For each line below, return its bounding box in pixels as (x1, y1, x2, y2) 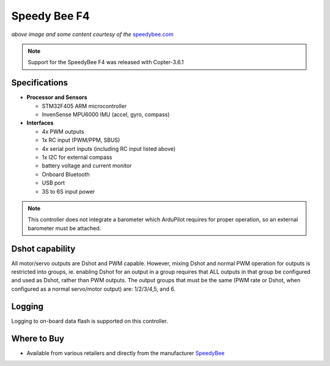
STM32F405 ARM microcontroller (42, 102, 127, 109)
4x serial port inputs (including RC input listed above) (42, 145, 176, 152)
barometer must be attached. (28, 224, 101, 232)
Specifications (11, 78, 68, 88)
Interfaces (26, 119, 54, 126)
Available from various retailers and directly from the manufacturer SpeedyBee (26, 349, 225, 357)
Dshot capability (11, 243, 76, 254)
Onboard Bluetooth (42, 170, 90, 178)
